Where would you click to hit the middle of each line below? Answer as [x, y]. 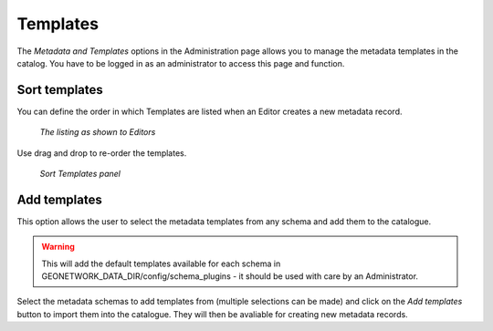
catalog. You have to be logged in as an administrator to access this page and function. [181, 63]
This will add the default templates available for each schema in [161, 264]
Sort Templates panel [80, 174]
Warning [58, 247]
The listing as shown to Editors [98, 132]
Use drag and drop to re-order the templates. [102, 153]
